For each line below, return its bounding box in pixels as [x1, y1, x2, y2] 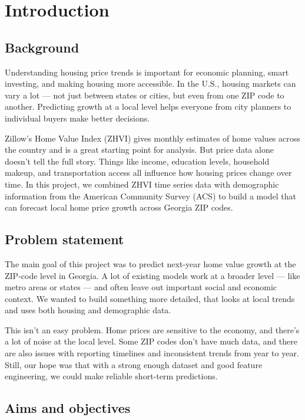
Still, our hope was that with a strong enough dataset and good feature [5, 358, 263, 370]
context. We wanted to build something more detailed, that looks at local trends [5, 292, 295, 304]
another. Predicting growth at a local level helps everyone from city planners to [5, 100, 291, 113]
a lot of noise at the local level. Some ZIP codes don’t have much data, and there [5, 335, 297, 347]
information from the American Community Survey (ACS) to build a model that [5, 189, 296, 202]
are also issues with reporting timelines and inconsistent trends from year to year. [5, 347, 299, 359]
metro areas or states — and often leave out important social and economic [5, 281, 277, 293]
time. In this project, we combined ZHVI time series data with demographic [5, 178, 279, 190]
